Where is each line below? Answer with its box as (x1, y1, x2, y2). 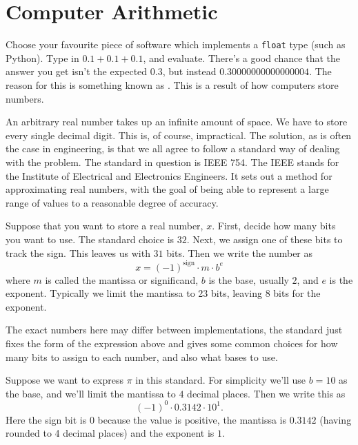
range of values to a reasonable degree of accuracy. (6, 195, 219, 209)
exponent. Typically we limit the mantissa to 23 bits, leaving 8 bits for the (6, 286, 321, 300)
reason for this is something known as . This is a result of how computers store (6, 77, 339, 92)
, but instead (162, 64, 217, 79)
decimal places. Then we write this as (187, 386, 346, 400)
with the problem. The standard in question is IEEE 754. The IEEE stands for (6, 154, 339, 169)
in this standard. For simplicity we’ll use (135, 373, 306, 387)
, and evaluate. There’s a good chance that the (143, 50, 340, 65)
